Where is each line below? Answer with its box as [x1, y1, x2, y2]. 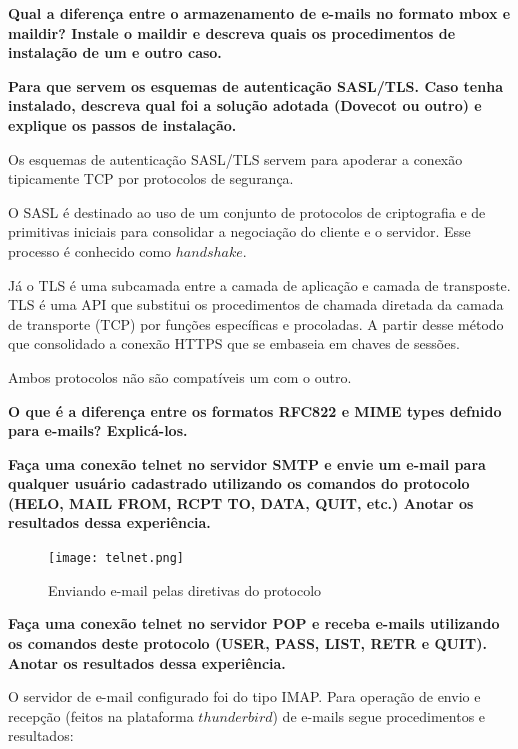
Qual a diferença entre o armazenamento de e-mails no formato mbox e [8, 3, 511, 23]
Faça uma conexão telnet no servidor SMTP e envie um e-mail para [8, 453, 486, 474]
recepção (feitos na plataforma [8, 705, 194, 726]
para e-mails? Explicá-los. [8, 420, 188, 441]
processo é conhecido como [8, 240, 172, 261]
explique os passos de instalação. [8, 114, 237, 135]
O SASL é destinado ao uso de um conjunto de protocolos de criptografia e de [8, 201, 486, 222]
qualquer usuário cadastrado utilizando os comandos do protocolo [8, 473, 470, 494]
